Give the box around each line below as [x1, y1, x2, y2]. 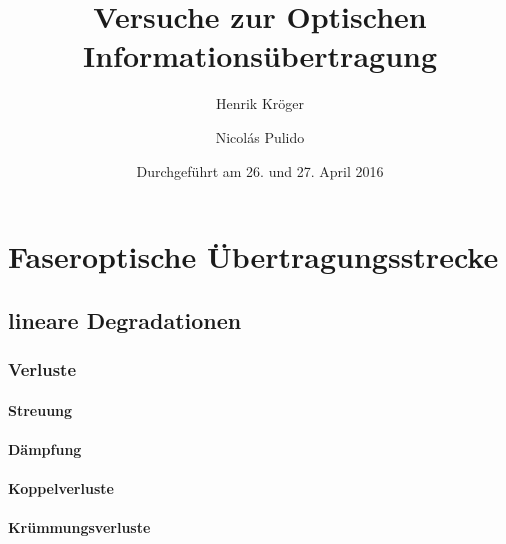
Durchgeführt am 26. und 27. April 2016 [136, 160, 384, 181]
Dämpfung [8, 438, 82, 459]
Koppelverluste [8, 477, 114, 498]
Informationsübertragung [82, 35, 438, 76]
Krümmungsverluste [8, 517, 151, 538]
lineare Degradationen [8, 304, 242, 335]
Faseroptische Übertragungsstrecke [8, 236, 499, 277]
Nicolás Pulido [215, 126, 305, 147]
